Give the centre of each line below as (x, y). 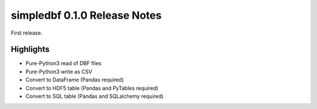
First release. (27, 33)
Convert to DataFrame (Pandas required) (75, 80)
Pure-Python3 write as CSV (59, 71)
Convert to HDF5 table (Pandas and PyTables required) (92, 88)
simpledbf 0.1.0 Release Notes (86, 15)
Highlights (30, 50)
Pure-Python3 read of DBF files (64, 63)
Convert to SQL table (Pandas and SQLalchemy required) (95, 96)
